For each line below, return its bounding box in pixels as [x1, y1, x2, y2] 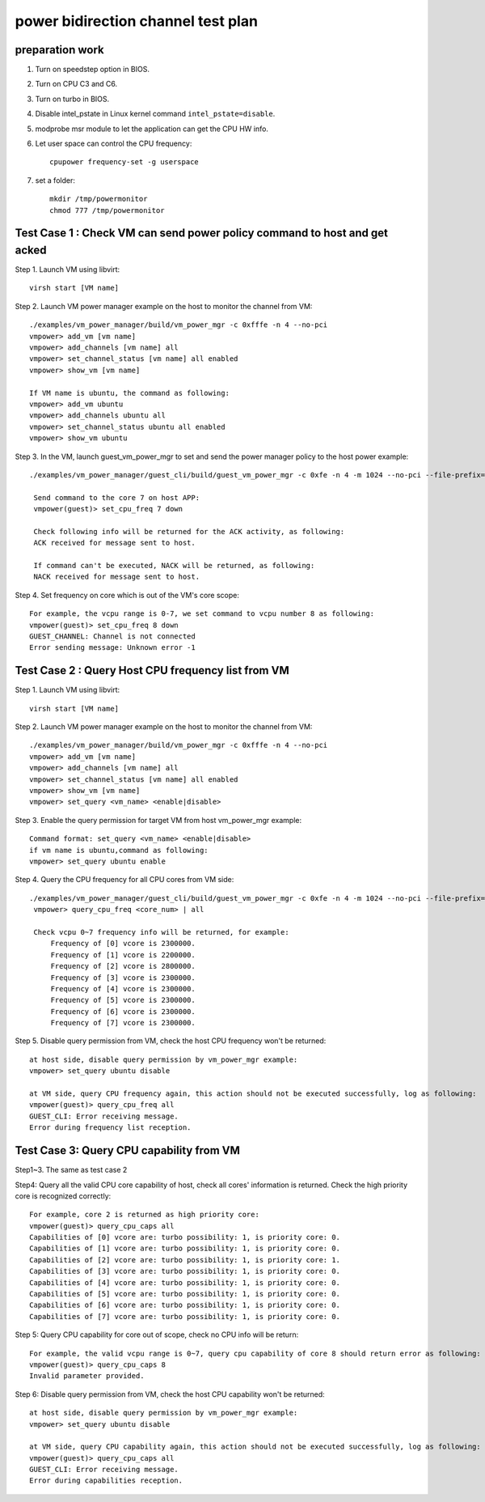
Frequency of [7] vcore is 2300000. [50, 1018, 196, 1028]
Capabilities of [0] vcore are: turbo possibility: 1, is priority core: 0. [29, 1233, 341, 1242]
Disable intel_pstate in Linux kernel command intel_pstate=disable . [35, 109, 276, 119]
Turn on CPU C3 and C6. [35, 79, 118, 89]
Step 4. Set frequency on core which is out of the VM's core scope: [15, 590, 240, 600]
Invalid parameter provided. [29, 1372, 145, 1381]
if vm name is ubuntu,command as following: [29, 846, 209, 855]
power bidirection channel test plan [15, 12, 259, 30]
